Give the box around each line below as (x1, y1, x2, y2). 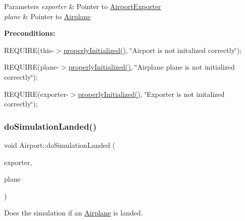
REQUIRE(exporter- (4, 88, 69, 99)
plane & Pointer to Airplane (4, 11, 91, 21)
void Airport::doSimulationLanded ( (4, 139, 116, 150)
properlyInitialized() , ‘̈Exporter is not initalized (78, 88, 225, 99)
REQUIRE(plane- (4, 62, 59, 72)
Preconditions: (4, 28, 56, 38)
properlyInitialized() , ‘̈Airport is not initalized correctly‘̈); (63, 44, 242, 55)
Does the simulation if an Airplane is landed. (4, 207, 143, 218)
